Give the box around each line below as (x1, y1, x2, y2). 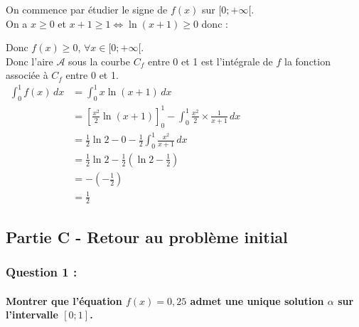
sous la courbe (68, 53, 130, 68)
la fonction (284, 53, 331, 68)
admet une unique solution (190, 293, 324, 308)
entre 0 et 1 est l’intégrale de (147, 53, 273, 68)
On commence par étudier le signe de (6, 2, 168, 16)
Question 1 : (6, 263, 77, 281)
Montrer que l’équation (6, 293, 122, 308)
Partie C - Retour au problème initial (6, 225, 288, 247)
